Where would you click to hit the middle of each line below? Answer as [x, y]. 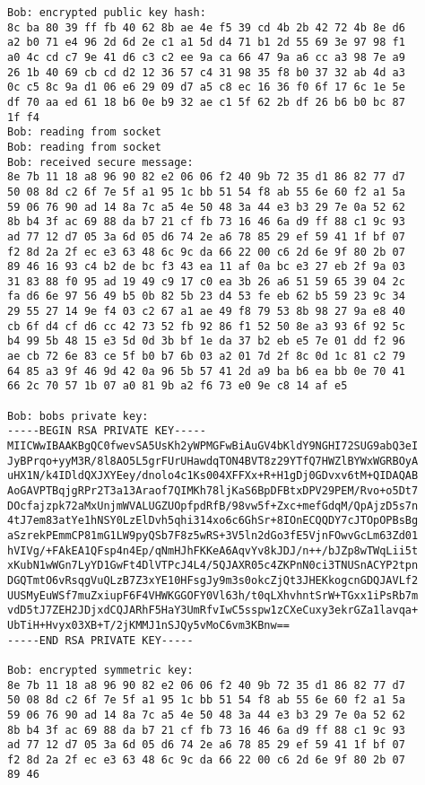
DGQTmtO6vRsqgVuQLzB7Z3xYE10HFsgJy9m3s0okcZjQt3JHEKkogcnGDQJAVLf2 [213, 580]
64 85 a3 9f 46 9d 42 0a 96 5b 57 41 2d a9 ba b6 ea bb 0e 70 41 [206, 371]
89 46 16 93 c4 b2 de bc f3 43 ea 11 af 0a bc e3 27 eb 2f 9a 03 [206, 267]
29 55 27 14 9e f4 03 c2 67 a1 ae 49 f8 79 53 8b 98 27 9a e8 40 [206, 312]
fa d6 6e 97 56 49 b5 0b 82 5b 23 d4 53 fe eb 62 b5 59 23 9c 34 [206, 297]
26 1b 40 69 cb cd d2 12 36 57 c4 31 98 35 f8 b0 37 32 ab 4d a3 [206, 72]
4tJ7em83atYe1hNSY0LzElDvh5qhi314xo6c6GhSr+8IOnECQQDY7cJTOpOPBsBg [213, 521]
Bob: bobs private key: [78, 416]
